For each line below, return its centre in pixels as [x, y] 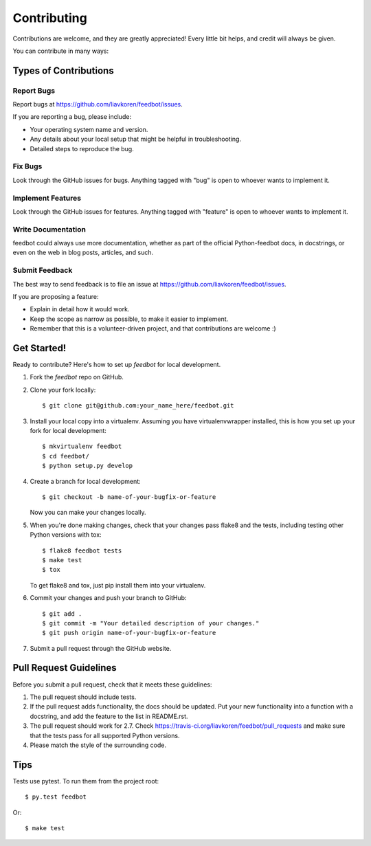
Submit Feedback [43, 270]
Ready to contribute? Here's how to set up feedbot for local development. [117, 365]
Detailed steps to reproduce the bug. [82, 148]
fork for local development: [68, 431]
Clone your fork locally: [63, 390]
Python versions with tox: [66, 535]
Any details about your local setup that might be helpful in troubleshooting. [136, 139]
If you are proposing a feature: [56, 297]
